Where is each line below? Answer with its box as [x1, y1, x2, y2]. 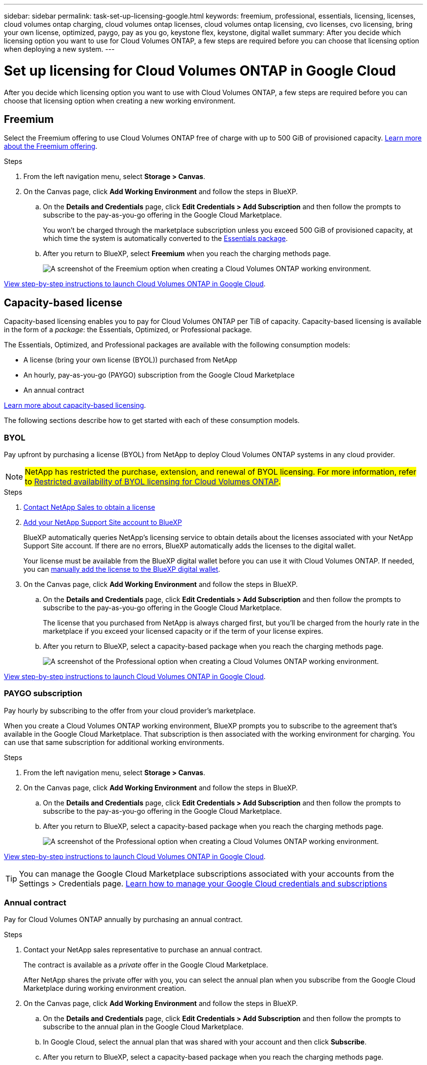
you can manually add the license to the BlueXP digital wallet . [23, 564, 220, 573]
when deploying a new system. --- [4, 45, 115, 53]
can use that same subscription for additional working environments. [4, 738, 224, 746]
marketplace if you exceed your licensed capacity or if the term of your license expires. [43, 626, 323, 635]
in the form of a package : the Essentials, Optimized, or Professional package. [4, 325, 252, 334]
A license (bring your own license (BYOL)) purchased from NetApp [23, 356, 237, 364]
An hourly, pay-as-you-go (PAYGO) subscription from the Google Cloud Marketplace [23, 371, 295, 380]
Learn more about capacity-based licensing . [4, 401, 146, 410]
